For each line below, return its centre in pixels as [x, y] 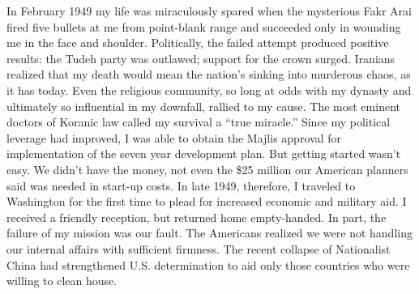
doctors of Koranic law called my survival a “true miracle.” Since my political [199, 122]
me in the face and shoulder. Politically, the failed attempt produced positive [198, 43]
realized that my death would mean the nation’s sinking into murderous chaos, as [209, 74]
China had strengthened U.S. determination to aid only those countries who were [208, 264]
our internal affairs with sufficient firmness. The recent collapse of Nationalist [199, 248]
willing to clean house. [62, 281]
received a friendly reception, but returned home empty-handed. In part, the [197, 217]
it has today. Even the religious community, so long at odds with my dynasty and [209, 89]
